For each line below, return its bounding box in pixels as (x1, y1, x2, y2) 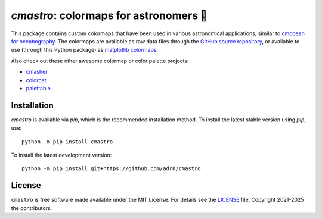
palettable (26, 85, 51, 92)
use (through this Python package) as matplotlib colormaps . (11, 46, 158, 54)
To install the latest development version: (11, 151, 112, 158)
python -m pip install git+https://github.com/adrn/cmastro (21, 165, 201, 172)
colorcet (26, 76, 47, 83)
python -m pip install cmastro (21, 138, 113, 145)
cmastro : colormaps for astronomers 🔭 (11, 9, 208, 22)
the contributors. (11, 204, 52, 211)
